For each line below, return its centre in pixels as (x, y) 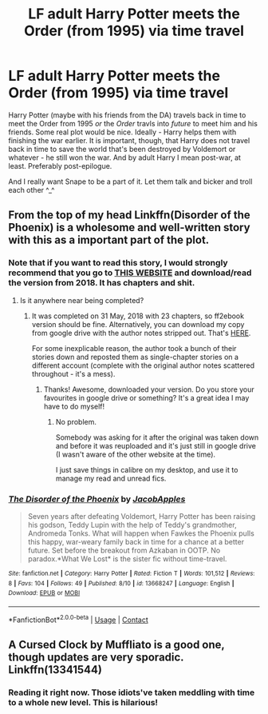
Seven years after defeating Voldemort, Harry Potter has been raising (142, 516)
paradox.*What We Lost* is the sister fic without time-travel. (127, 558)
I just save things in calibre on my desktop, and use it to (147, 469)
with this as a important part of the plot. (109, 240)
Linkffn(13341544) (55, 670)
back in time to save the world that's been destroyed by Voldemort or (122, 149)
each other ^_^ (32, 189)
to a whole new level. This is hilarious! (83, 702)
